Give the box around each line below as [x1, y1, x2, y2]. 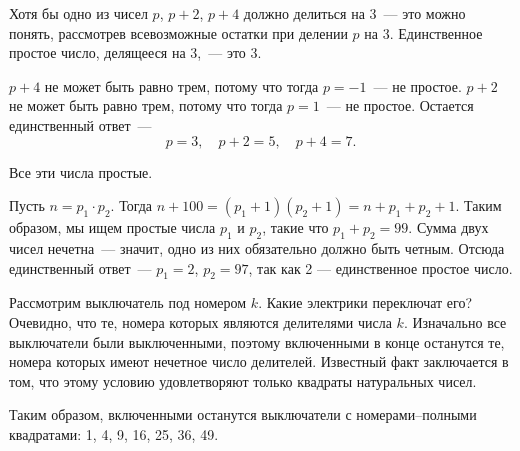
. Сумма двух [408, 217, 489, 238]
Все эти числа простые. [9, 161, 153, 182]
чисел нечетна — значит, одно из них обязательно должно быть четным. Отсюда [9, 237, 505, 258]
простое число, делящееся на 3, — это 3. [9, 42, 262, 63]
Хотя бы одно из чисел [9, 3, 148, 23]
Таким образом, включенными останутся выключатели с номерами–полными [9, 404, 477, 425]
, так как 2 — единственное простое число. [248, 257, 513, 278]
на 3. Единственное [364, 22, 483, 43]
